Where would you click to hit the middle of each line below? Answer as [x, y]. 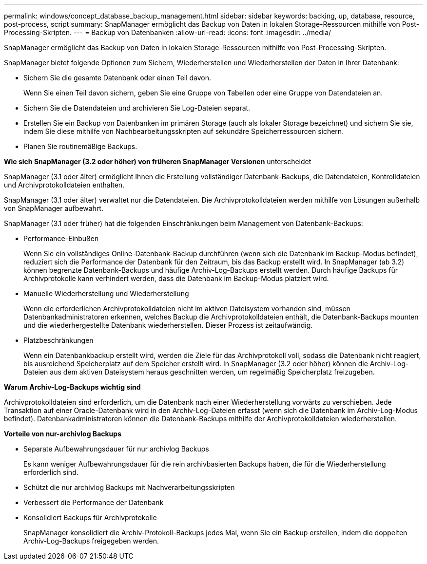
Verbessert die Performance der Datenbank [94, 502]
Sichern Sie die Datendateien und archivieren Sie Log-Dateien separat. [137, 108]
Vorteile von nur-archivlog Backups [63, 434]
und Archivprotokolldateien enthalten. [64, 185]
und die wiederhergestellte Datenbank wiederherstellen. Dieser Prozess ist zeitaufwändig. [168, 325]
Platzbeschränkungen [58, 340]
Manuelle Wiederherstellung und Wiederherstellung [106, 293]
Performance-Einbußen [61, 238]
